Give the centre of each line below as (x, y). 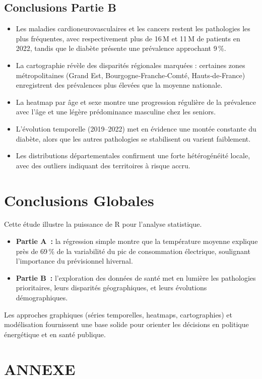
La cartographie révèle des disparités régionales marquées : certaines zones (130, 65)
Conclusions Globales (79, 200)
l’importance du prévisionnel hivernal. (74, 261)
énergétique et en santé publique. (55, 334)
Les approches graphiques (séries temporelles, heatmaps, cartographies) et (118, 314)
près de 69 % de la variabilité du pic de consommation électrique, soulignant (133, 251)
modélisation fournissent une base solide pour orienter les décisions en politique (126, 324)
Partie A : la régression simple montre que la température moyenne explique (137, 241)
